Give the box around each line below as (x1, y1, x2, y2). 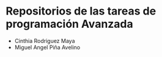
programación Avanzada (6, 17, 134, 31)
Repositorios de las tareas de (6, 4, 156, 18)
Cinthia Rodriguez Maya (14, 37, 75, 44)
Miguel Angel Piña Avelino (14, 44, 81, 51)
